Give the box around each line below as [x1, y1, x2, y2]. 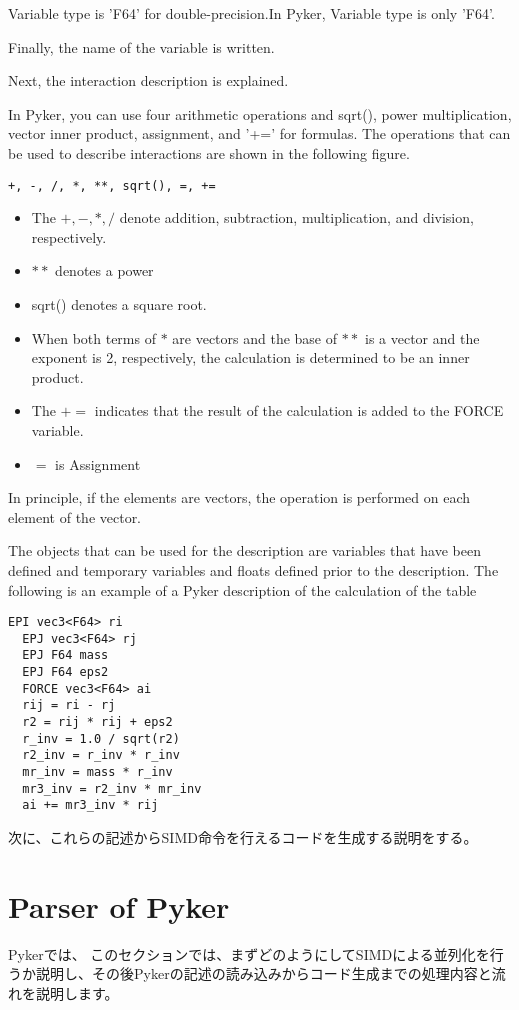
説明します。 [35, 982, 119, 1003]
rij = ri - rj [22, 698, 116, 713]
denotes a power [55, 260, 154, 281]
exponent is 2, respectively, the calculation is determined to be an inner [31, 347, 470, 368]
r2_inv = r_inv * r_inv [22, 748, 180, 763]
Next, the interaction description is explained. [8, 70, 289, 91]
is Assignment [55, 453, 141, 474]
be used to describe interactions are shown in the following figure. [8, 142, 410, 163]
